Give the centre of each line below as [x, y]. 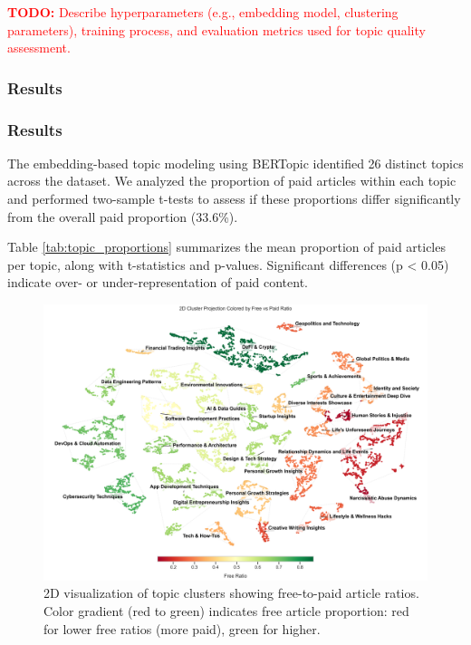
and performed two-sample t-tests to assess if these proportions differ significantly [234, 199]
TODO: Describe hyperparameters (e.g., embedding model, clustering [203, 12]
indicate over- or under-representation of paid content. [158, 282]
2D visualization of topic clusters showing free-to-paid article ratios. [231, 593]
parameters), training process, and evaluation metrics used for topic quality [216, 29]
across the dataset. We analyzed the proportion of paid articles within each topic [232, 181]
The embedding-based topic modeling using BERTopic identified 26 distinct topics [235, 163]
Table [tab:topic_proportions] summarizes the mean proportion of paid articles [226, 247]
